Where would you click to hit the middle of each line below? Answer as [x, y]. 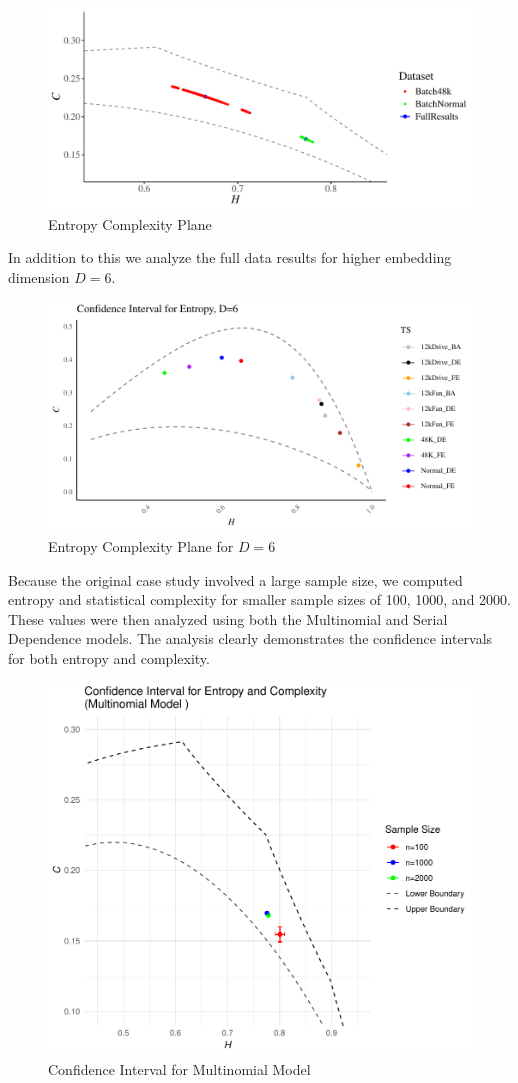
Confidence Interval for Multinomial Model [179, 1068]
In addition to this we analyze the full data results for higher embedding [230, 257]
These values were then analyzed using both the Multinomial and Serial [228, 618]
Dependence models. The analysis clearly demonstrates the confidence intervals [250, 638]
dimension [39, 276]
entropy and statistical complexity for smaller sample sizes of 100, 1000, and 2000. [259, 599]
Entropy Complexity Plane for [141, 545]
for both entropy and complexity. [109, 657]
